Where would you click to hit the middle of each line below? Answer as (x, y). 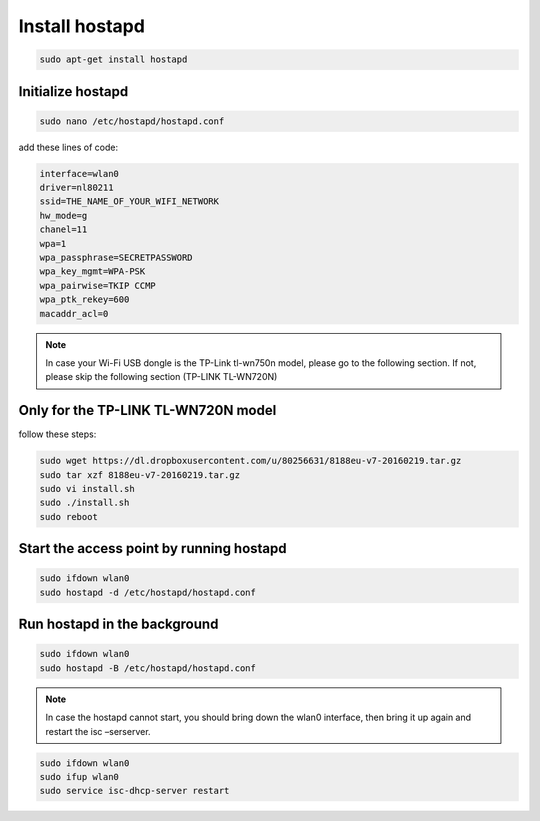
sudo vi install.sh (87, 489)
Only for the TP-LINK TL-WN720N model (147, 410)
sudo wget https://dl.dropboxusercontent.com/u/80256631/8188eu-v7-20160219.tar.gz (250, 461)
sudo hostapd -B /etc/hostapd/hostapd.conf (148, 668)
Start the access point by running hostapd (152, 548)
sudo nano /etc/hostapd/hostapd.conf (132, 121)
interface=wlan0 (79, 173)
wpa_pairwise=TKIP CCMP (98, 285)
